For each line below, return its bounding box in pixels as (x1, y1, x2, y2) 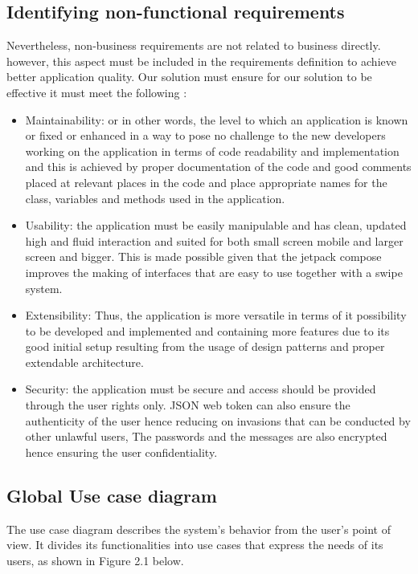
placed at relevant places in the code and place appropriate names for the (25, 173, 387, 190)
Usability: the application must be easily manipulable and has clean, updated (25, 217, 407, 234)
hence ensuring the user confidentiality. (25, 443, 218, 460)
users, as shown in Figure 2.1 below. (6, 552, 184, 568)
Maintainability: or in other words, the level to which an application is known (25, 111, 408, 128)
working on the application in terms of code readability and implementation (25, 142, 400, 159)
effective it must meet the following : (6, 83, 187, 100)
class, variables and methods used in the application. (25, 189, 285, 206)
